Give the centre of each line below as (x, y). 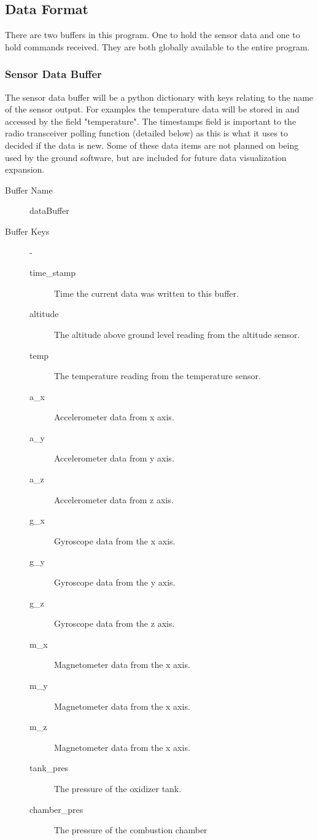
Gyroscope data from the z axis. (114, 623)
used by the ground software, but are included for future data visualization (146, 157)
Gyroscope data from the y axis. (115, 582)
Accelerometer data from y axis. (114, 458)
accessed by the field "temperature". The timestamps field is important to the (151, 121)
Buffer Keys (27, 231)
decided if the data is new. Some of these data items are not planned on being (152, 145)
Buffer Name (29, 190)
